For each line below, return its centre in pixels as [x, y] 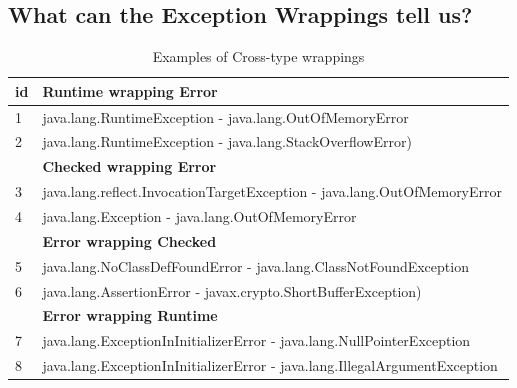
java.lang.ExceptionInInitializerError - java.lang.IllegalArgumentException [270, 365]
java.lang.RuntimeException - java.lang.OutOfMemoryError [225, 116]
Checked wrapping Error [129, 166]
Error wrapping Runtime [130, 315]
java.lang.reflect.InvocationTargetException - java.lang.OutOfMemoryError [272, 191]
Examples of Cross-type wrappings [258, 56]
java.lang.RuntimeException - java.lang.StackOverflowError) [227, 141]
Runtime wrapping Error [130, 90]
